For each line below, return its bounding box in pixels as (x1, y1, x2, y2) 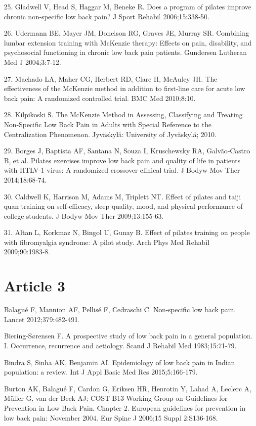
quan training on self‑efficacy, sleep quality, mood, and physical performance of (4, 201, 243, 211)
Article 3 (4, 276, 65, 296)
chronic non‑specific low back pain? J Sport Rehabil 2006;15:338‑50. (4, 11, 210, 21)
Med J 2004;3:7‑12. (4, 56, 61, 67)
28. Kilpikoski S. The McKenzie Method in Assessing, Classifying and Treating (4, 109, 243, 120)
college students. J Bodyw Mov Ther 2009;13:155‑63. (4, 210, 164, 221)
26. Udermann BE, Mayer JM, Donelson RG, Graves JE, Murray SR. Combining (4, 28, 250, 38)
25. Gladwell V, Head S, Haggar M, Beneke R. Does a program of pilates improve (4, 1, 252, 11)
